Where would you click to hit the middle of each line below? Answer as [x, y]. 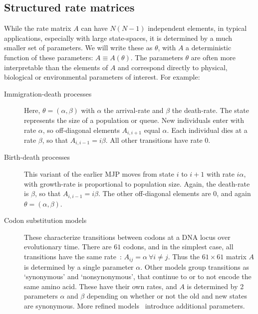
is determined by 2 [215, 286]
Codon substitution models [45, 220]
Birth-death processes [37, 157]
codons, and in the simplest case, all [178, 247]
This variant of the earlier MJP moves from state [99, 174]
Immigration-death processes [48, 93]
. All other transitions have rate [154, 140]
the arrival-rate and [134, 110]
